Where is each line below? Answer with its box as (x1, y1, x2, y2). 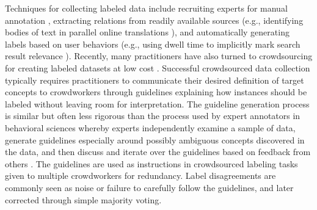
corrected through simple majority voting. (5, 193, 162, 206)
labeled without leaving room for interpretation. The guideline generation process (5, 97, 310, 110)
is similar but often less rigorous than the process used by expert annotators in (5, 109, 301, 122)
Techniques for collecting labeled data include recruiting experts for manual (5, 2, 288, 14)
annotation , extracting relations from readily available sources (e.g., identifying (5, 13, 304, 26)
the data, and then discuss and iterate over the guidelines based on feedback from (5, 145, 311, 158)
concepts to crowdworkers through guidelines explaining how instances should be (5, 85, 307, 98)
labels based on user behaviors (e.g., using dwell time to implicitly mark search (5, 37, 301, 50)
